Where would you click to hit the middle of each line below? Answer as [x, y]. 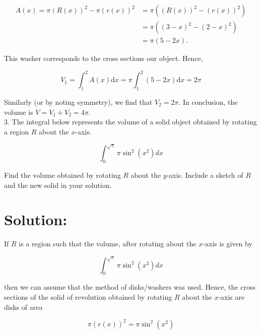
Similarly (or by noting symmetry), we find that [78, 102]
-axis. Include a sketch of [205, 175]
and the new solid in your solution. [58, 185]
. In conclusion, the [208, 102]
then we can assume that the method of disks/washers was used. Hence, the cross [130, 287]
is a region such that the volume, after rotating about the [108, 244]
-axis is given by [227, 244]
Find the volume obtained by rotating [62, 175]
